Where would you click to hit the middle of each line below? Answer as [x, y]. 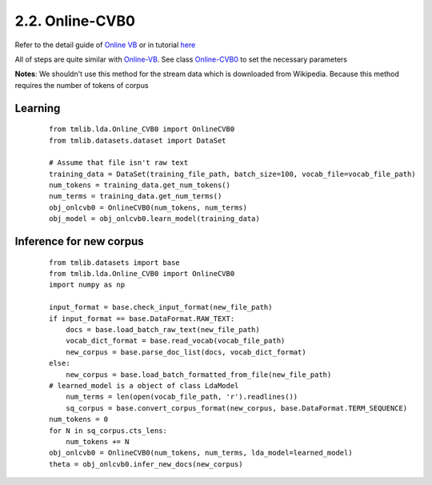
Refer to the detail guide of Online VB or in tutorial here [105, 45]
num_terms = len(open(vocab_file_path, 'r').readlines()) [182, 397]
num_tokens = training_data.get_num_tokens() [140, 185]
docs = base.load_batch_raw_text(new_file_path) [162, 329]
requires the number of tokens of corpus [82, 85]
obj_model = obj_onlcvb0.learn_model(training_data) [154, 219]
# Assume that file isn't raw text [119, 163]
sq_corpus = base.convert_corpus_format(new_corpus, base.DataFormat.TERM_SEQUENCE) [236, 408]
